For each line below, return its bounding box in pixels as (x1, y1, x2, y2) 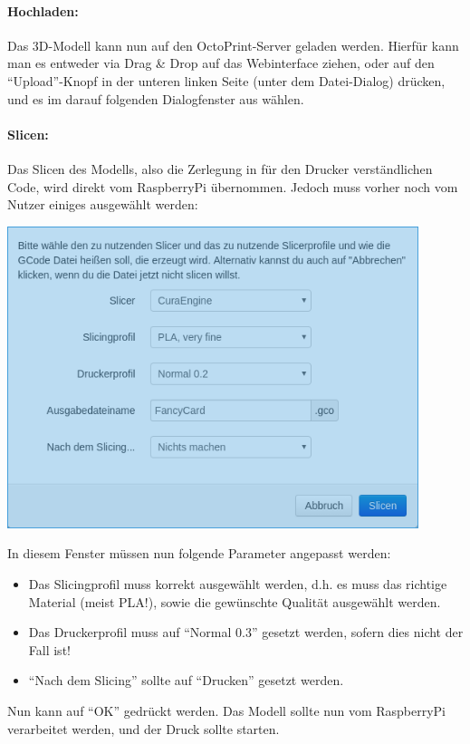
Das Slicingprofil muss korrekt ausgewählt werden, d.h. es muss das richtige (28, 575, 447, 594)
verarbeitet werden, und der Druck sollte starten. (7, 719, 280, 738)
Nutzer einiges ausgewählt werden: (7, 195, 198, 214)
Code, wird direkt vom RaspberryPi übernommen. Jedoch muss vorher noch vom (7, 177, 458, 196)
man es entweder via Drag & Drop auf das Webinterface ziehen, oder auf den (7, 53, 435, 72)
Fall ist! (28, 640, 71, 659)
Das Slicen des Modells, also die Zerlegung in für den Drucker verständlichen (7, 159, 433, 178)
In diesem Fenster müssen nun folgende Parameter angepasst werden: (7, 544, 391, 563)
